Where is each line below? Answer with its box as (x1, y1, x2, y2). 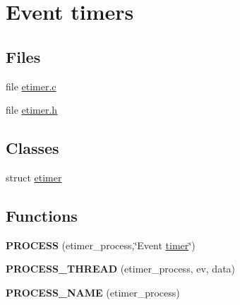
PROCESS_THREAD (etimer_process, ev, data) (6, 261, 236, 276)
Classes (6, 137, 59, 159)
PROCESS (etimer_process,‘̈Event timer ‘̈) (6, 237, 196, 252)
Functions (6, 204, 78, 226)
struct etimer (6, 169, 62, 184)
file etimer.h (6, 102, 58, 117)
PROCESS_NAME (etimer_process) (6, 285, 180, 299)
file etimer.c (6, 78, 56, 93)
